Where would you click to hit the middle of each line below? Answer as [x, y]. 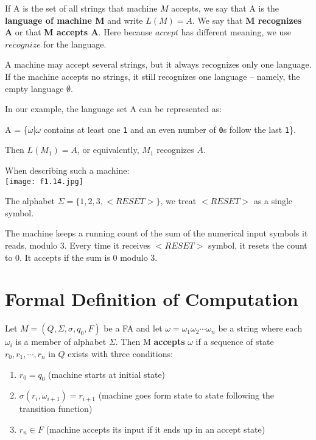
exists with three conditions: [120, 353]
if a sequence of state [235, 342]
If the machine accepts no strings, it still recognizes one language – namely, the [153, 76]
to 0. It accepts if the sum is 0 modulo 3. [81, 257]
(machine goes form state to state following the [186, 395]
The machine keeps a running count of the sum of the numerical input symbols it [156, 233]
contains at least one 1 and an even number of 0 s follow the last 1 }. [170, 129]
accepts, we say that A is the [225, 8]
